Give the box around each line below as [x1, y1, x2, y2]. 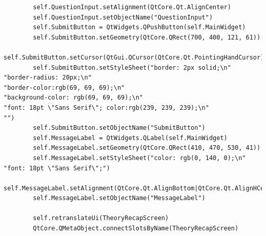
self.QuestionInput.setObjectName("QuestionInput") [33, 13, 213, 21]
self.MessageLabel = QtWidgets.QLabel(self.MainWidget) [33, 134, 228, 142]
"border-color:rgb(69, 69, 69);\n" [4, 84, 125, 91]
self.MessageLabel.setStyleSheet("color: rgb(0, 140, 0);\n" [33, 154, 246, 162]
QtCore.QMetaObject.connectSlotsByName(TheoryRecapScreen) [33, 225, 239, 232]
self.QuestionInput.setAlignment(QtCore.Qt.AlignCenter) [33, 4, 231, 11]
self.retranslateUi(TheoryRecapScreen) [33, 214, 169, 222]
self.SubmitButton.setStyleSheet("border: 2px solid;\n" [33, 64, 231, 71]
